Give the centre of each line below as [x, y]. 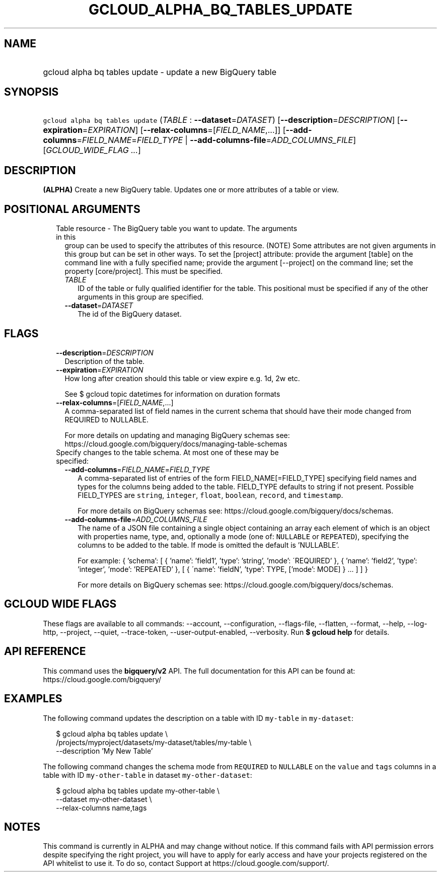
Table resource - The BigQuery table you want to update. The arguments [177, 229]
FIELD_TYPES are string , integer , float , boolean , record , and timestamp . [210, 495]
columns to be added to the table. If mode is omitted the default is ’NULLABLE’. [208, 545]
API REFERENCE [45, 651]
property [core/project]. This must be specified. [144, 271]
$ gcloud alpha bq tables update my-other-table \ [138, 790]
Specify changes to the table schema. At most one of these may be [167, 452]
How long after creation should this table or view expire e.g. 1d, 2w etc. [182, 378]
